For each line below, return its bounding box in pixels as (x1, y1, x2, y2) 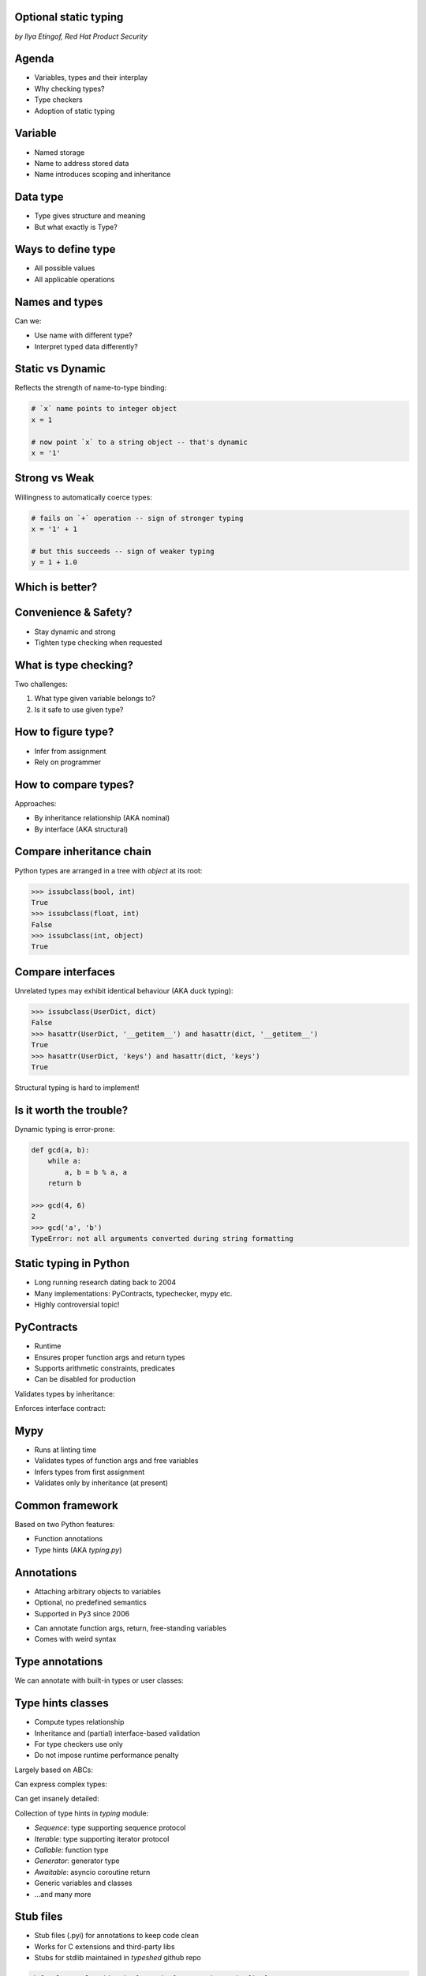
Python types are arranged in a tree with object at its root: (14, 865, 203, 875)
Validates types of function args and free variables (34, 1456, 199, 1465)
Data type (14, 190, 64, 204)
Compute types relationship (34, 1718, 125, 1727)
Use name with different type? (34, 330, 133, 340)
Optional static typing (14, 10, 124, 24)
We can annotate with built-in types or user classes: (14, 1676, 185, 1685)
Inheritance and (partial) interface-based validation (34, 1728, 200, 1738)
